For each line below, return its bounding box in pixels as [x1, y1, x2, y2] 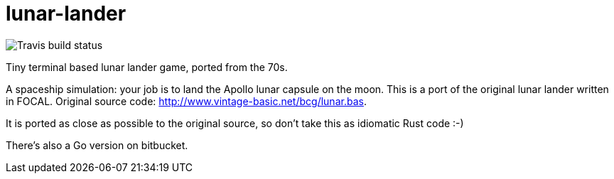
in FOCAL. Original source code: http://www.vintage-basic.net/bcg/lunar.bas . [6, 94, 367, 107]
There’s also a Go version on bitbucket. [6, 139, 188, 151]
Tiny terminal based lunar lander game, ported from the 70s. [6, 60, 288, 73]
